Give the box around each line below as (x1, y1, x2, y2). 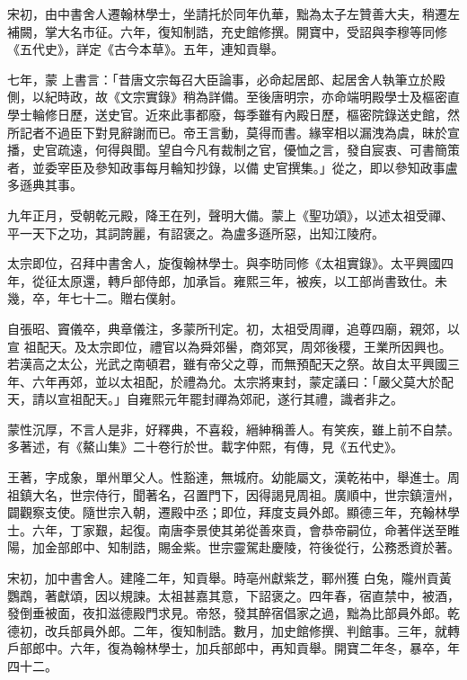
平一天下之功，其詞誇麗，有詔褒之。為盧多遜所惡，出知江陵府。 (7, 223, 384, 242)
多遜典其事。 (7, 175, 83, 194)
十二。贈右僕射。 (82, 289, 183, 308)
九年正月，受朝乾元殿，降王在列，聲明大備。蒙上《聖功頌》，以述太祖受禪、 (7, 205, 454, 224)
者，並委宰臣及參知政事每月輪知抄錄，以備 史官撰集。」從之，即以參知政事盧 (7, 157, 458, 176)
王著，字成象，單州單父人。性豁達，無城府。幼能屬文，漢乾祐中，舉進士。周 (7, 468, 460, 487)
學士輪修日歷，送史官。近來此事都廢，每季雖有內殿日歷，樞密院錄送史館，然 (7, 104, 460, 123)
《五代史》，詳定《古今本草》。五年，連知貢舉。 (7, 40, 284, 58)
